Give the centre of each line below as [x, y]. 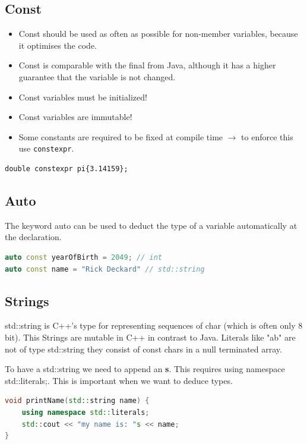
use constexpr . [46, 148]
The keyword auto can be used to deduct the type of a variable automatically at [151, 225]
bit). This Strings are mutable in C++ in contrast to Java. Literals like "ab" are [150, 337]
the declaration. [33, 237]
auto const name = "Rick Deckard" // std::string [105, 269]
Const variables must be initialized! [83, 97]
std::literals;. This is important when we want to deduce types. [119, 380]
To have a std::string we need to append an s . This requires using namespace [145, 369]
